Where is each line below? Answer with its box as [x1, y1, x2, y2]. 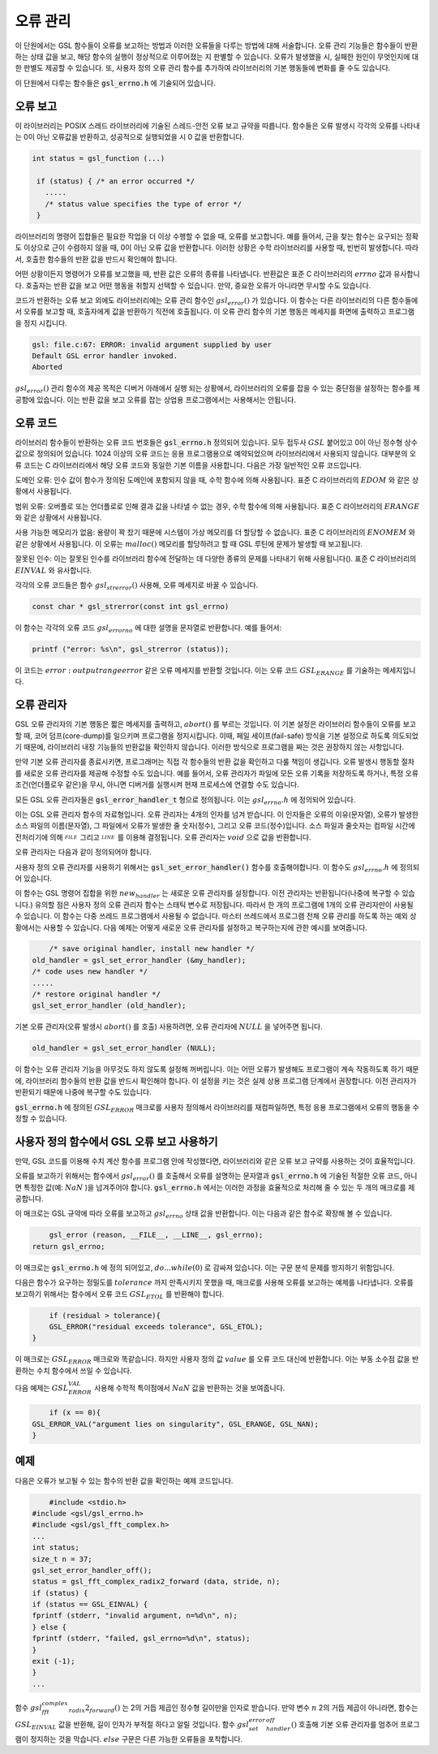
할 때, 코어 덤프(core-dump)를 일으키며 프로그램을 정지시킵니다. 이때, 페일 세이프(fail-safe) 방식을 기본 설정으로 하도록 [15, 731, 391, 741]
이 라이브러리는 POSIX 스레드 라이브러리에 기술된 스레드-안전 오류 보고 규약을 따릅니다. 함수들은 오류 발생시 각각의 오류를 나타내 [15, 120, 421, 130]
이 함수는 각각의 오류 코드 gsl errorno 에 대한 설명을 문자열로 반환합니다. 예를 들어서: [15, 622, 282, 634]
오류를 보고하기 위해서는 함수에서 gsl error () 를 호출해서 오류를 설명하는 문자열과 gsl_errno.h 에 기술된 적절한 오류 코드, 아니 [15, 1171, 418, 1183]
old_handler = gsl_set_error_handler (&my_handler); [32, 955, 247, 965]
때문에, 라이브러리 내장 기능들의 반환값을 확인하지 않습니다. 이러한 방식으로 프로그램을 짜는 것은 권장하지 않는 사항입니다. [23, 742, 405, 752]
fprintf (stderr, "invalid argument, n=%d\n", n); [32, 1611, 238, 1620]
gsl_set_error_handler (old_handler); [32, 1001, 187, 1010]
